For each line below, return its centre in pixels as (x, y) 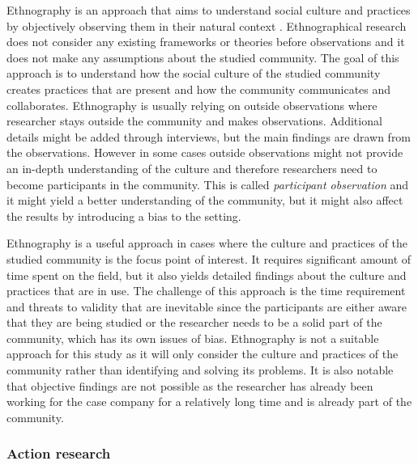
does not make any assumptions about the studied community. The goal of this (203, 57)
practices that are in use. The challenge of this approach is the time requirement (206, 291)
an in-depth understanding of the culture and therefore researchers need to (192, 168)
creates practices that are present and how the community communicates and (199, 89)
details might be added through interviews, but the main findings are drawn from (209, 136)
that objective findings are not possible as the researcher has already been (190, 385)
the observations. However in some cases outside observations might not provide (205, 152)
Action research (59, 453)
